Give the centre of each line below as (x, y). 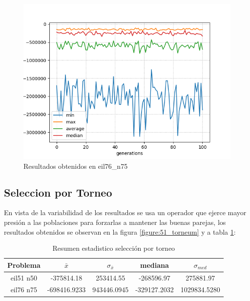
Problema (24, 265)
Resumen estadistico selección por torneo (114, 248)
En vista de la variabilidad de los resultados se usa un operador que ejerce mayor (125, 212)
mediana (155, 265)
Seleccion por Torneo (58, 192)
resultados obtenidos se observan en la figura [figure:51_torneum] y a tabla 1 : (120, 231)
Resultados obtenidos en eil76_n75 (76, 166)
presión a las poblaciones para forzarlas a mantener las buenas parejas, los (115, 222)
